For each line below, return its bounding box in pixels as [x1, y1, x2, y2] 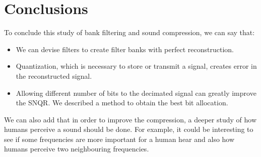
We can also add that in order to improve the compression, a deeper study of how [4, 114, 256, 124]
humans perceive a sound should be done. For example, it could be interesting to [4, 124, 253, 134]
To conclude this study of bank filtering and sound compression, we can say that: [4, 27, 255, 38]
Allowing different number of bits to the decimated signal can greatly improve [16, 87, 256, 98]
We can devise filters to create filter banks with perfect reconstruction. [16, 44, 234, 54]
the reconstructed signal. [16, 70, 92, 81]
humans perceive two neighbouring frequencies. [4, 143, 149, 154]
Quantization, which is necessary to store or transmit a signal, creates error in [16, 61, 257, 71]
